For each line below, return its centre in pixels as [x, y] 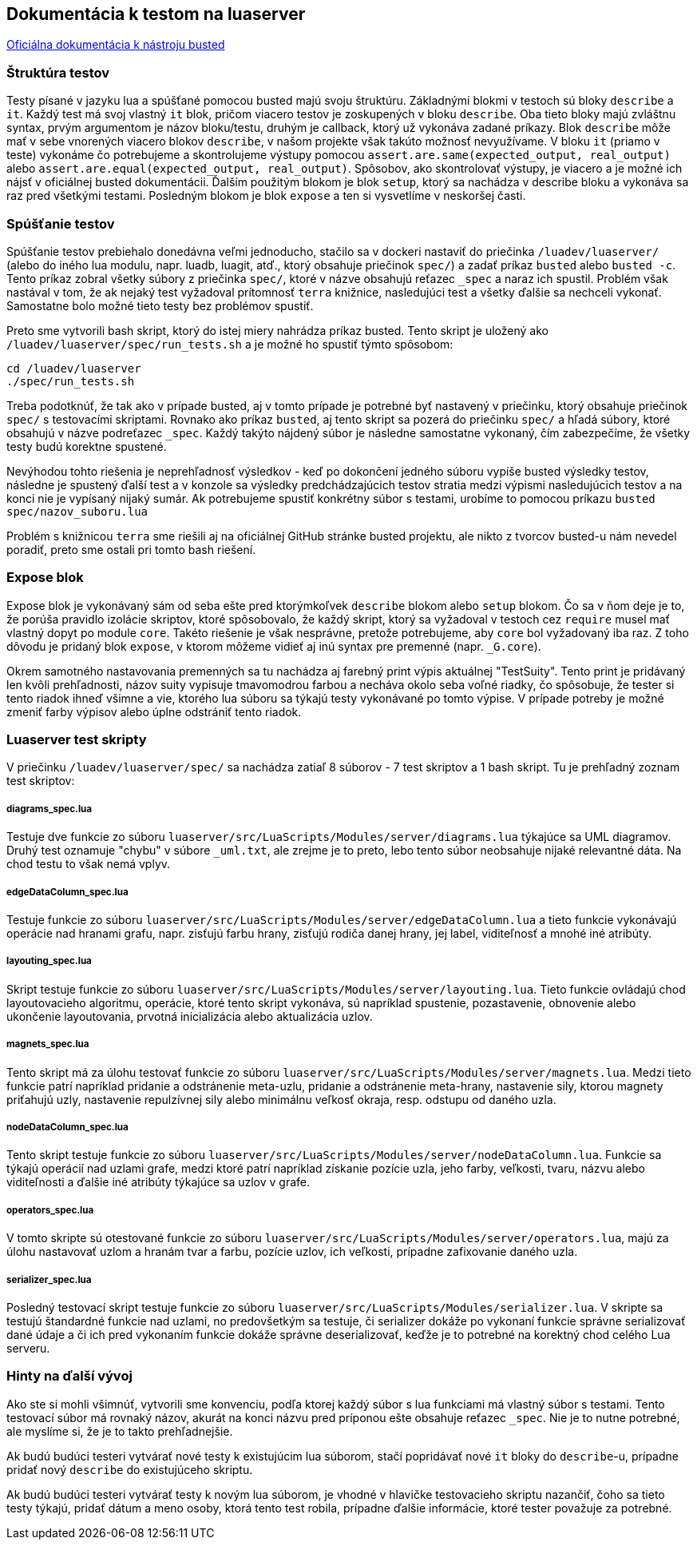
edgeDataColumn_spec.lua [67, 892]
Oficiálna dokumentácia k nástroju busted [116, 45]
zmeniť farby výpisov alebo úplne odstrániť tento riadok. [154, 711]
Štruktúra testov [58, 72]
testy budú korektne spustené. [87, 446]
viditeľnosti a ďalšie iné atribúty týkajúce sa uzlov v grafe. [158, 1182]
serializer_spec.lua [49, 1279]
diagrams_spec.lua [50, 809]
